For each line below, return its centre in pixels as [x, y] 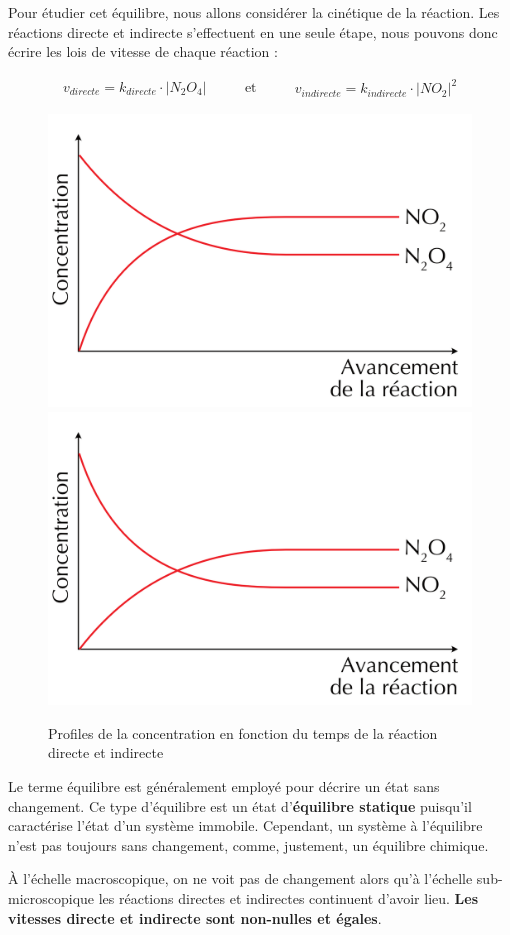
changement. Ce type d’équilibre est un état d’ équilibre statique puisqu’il [240, 805]
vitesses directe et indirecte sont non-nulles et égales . [195, 917]
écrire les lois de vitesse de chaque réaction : [143, 51]
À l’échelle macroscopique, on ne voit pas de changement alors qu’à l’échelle [240, 878]
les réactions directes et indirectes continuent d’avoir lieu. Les [288, 897]
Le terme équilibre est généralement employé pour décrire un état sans [224, 786]
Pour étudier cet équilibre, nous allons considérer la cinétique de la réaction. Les [254, 12]
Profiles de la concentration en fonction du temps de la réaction [243, 732]
